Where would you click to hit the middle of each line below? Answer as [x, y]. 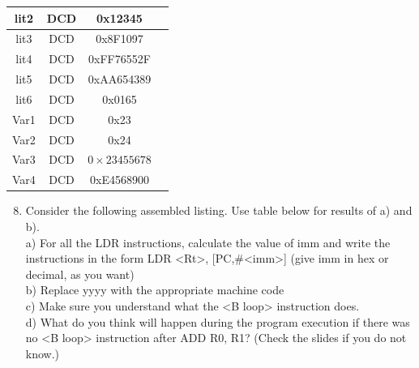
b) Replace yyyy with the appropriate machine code [155, 290]
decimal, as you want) [80, 274]
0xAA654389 [120, 79]
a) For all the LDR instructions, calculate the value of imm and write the [208, 242]
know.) [43, 353]
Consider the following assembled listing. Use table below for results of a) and [219, 210]
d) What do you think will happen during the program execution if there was [218, 321]
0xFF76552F [120, 59]
